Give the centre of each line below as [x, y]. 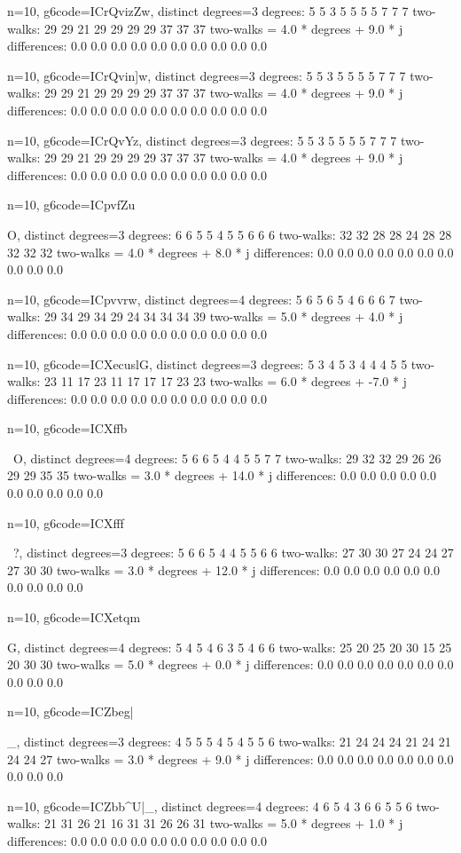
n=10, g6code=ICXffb [67, 428]
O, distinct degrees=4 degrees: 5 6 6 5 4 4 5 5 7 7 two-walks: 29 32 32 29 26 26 [227, 458]
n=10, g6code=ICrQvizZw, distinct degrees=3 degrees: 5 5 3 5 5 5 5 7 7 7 [208, 11]
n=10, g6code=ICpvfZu [71, 205]
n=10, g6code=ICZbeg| [70, 711]
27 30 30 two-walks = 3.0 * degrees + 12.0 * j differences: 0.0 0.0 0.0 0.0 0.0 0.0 [223, 569]
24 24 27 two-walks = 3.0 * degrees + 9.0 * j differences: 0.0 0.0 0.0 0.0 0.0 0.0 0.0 [230, 758]
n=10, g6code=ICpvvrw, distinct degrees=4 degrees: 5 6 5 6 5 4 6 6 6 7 [201, 299]
